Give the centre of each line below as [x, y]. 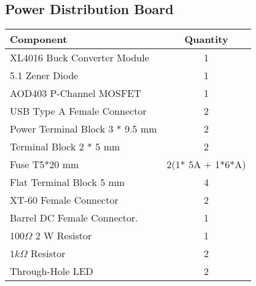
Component [39, 39]
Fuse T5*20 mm [45, 164]
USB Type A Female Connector [78, 111]
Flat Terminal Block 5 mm [68, 182]
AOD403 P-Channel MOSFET [76, 93]
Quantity [206, 39]
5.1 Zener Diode [44, 75]
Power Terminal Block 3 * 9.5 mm [83, 129]
